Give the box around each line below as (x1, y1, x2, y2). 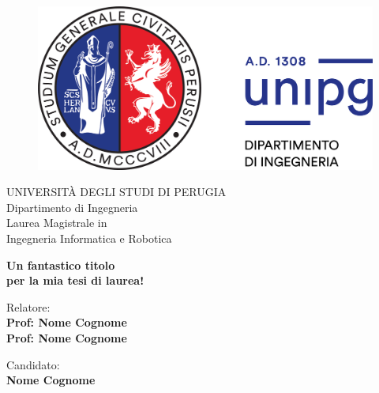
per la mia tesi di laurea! (6, 272, 144, 289)
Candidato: (6, 356, 60, 372)
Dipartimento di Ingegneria (6, 198, 138, 215)
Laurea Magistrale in (6, 214, 107, 231)
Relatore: (6, 298, 51, 315)
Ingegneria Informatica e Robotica (6, 229, 172, 246)
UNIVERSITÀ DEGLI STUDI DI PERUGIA (6, 183, 227, 200)
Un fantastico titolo (6, 256, 115, 273)
